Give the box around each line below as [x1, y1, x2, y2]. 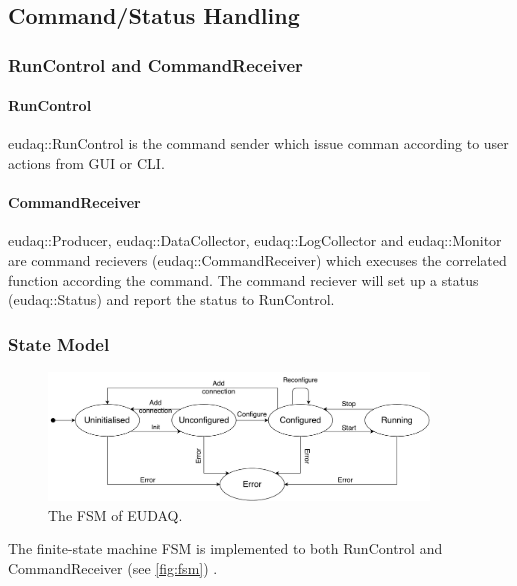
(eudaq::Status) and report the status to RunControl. [8, 289, 335, 310]
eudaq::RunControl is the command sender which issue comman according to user [8, 133, 509, 154]
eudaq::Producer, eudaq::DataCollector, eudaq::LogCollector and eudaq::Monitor [8, 230, 502, 251]
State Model [8, 331, 110, 356]
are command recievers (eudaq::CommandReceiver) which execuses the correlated [8, 250, 507, 270]
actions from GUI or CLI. [8, 153, 165, 174]
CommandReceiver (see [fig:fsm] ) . [8, 558, 218, 579]
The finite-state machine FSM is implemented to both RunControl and [8, 538, 443, 559]
